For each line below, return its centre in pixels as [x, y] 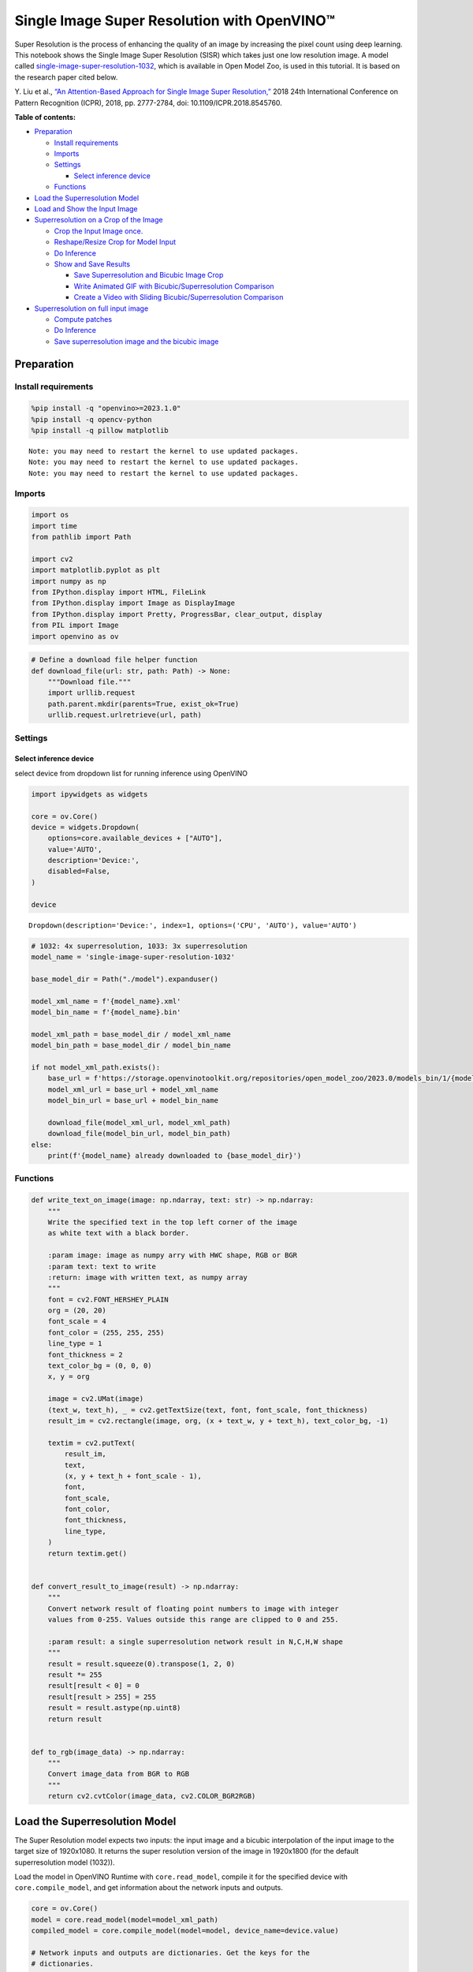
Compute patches [83, 319]
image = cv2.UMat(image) [96, 1399]
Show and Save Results [92, 263]
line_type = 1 [75, 1344]
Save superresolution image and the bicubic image [136, 341]
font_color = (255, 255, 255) [106, 1332]
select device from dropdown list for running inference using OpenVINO [131, 773]
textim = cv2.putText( [91, 1443]
